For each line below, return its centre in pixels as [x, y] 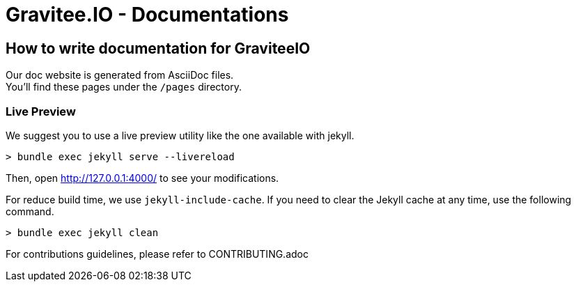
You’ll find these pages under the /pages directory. [124, 87]
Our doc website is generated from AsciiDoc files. [120, 75]
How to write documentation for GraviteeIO [158, 48]
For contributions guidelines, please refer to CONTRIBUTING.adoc [157, 254]
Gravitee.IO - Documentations [147, 15]
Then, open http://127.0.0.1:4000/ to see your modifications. [142, 178]
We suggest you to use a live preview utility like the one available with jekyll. [180, 135]
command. [30, 211]
